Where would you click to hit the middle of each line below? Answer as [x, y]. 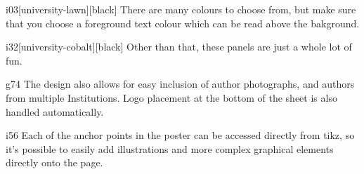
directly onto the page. [54, 162]
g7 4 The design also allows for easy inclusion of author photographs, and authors [180, 84]
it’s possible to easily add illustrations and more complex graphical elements [170, 148]
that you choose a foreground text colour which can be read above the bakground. [183, 23]
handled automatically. [55, 111]
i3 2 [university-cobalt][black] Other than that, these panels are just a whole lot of [179, 47]
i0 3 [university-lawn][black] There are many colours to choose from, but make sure [181, 9]
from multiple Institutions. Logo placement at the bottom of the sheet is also [171, 97]
